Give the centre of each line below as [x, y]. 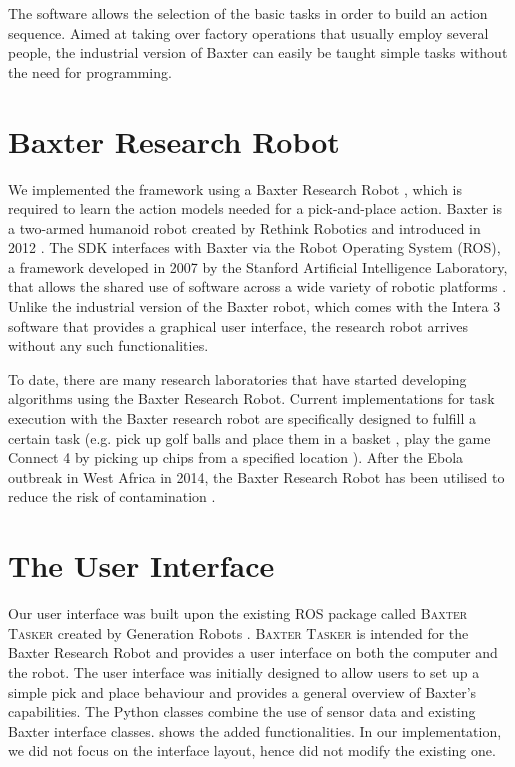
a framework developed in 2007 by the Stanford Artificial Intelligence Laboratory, [258, 266]
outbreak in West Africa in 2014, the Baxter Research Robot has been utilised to [256, 476]
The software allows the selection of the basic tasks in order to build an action [248, 13]
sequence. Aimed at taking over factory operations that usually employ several [248, 32]
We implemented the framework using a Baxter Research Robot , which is [235, 188]
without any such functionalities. [108, 345]
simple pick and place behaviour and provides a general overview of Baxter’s [242, 691]
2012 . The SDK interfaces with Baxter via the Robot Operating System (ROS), [254, 247]
